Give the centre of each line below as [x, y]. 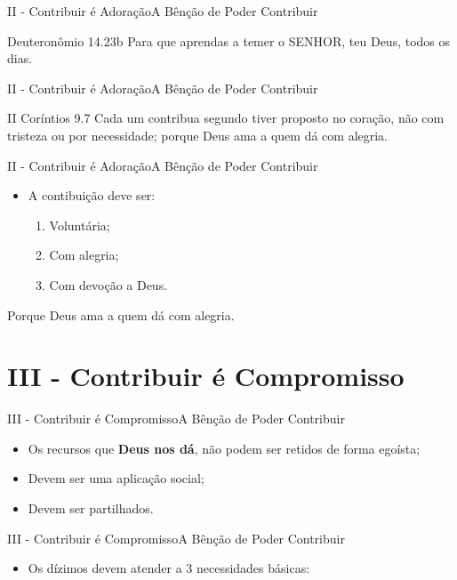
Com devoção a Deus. [108, 284]
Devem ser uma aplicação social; [116, 478]
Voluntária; [80, 225]
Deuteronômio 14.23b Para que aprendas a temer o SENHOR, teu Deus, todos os [229, 40]
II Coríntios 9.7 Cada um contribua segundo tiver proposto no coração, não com [226, 118]
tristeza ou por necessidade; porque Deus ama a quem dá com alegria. [198, 135]
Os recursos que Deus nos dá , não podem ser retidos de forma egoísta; [224, 448]
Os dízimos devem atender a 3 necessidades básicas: [169, 568]
